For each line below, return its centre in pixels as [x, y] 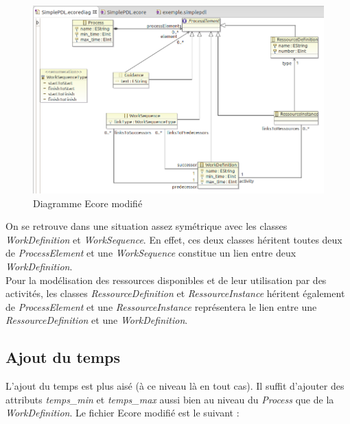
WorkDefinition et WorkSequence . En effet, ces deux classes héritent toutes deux [174, 239]
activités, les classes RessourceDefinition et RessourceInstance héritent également [175, 293]
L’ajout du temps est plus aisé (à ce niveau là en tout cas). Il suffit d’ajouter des [175, 386]
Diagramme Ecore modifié [88, 203]
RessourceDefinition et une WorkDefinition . [97, 320]
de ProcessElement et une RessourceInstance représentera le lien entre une [161, 306]
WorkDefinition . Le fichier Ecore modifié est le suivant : [122, 413]
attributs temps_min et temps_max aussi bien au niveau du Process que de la [170, 399]
